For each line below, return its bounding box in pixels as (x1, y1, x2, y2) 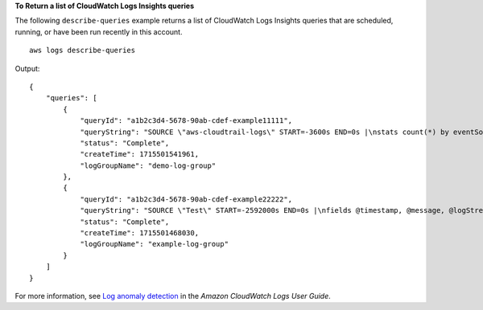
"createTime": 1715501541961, (80, 149, 200, 159)
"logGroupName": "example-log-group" (80, 239, 229, 249)
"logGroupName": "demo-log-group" (80, 161, 217, 170)
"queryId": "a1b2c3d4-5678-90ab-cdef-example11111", (80, 116, 293, 125)
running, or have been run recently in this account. (14, 27, 183, 36)
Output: (14, 63, 40, 73)
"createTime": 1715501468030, (80, 229, 200, 238)
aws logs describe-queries (29, 46, 136, 55)
